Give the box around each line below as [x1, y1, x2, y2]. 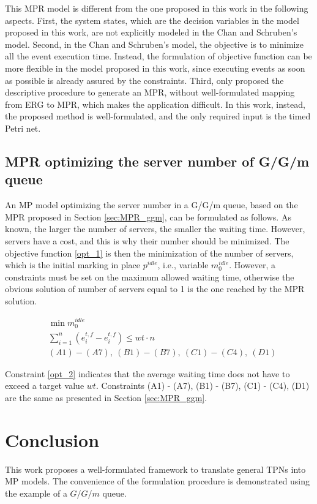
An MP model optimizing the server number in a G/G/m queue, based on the [5, 198, 298, 211]
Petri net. [5, 121, 41, 134]
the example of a [5, 486, 67, 499]
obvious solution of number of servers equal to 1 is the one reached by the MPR [5, 282, 305, 295]
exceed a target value [5, 379, 84, 392]
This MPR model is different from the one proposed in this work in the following [5, 2, 308, 14]
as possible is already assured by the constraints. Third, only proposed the [5, 73, 284, 86]
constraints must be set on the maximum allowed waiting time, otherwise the [5, 270, 294, 283]
